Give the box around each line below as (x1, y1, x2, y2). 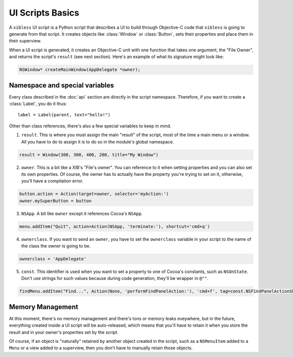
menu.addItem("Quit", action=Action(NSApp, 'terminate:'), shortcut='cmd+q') (19, 224, 210, 229)
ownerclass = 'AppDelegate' (19, 256, 86, 261)
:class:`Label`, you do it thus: (9, 101, 67, 106)
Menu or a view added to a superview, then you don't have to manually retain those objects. (9, 345, 193, 351)
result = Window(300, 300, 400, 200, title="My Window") (19, 152, 159, 157)
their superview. (9, 38, 42, 44)
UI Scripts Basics (9, 7, 80, 18)
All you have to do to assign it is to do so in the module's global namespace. (21, 139, 174, 145)
